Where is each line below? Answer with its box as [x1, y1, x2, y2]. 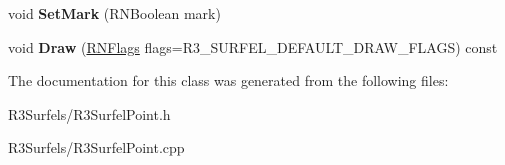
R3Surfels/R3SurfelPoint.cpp [8, 137, 185, 158]
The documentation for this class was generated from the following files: [8, 70, 449, 91]
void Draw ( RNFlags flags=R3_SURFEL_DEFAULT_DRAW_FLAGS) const [8, 36, 498, 57]
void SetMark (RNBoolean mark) [8, 3, 221, 23]
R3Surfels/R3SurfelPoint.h [8, 103, 171, 124]
